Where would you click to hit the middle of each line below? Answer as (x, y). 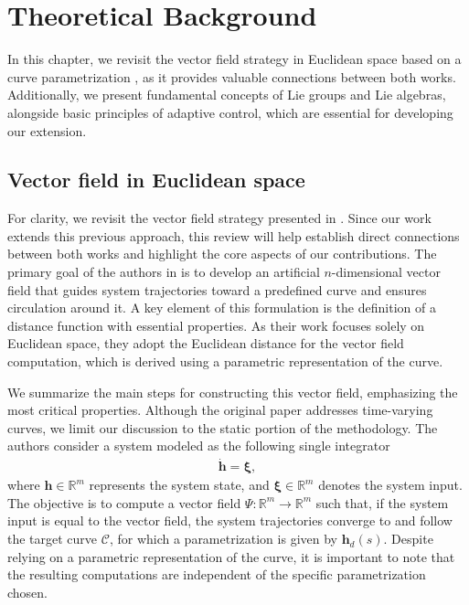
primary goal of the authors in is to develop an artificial (164, 272)
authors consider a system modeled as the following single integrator (199, 446)
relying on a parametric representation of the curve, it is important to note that (231, 556)
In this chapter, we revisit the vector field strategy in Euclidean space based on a (234, 59)
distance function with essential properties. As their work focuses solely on (216, 325)
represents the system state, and (179, 485)
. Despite (408, 539)
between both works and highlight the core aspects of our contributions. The (222, 254)
